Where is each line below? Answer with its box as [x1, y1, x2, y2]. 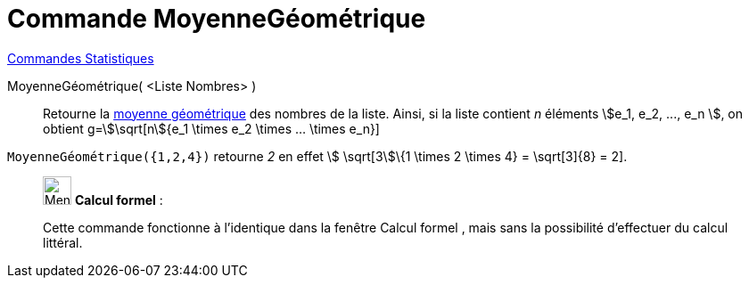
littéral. [43, 234, 83, 250]
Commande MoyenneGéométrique [7, 4, 426, 34]
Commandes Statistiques [7, 50, 154, 66]
